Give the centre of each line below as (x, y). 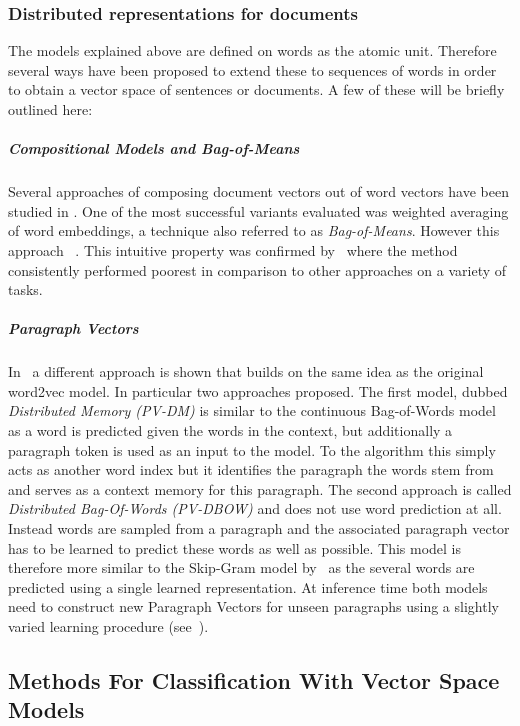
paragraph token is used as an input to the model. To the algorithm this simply (252, 449)
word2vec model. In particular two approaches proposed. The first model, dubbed (258, 390)
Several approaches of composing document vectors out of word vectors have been (258, 191)
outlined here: (50, 109)
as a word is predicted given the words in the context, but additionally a (230, 430)
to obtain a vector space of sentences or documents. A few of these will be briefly (256, 89)
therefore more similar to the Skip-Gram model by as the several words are (241, 567)
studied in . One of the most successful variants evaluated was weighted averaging (258, 210)
